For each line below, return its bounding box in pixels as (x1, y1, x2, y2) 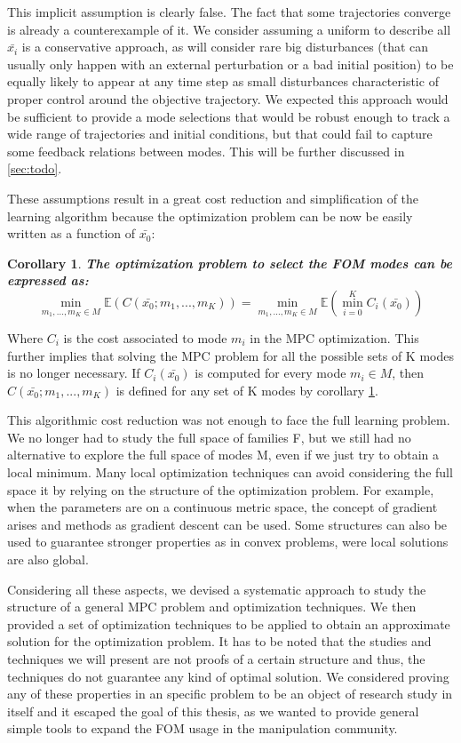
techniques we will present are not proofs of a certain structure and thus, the (7, 650, 425, 667)
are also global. (7, 550, 89, 569)
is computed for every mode (195, 364, 346, 382)
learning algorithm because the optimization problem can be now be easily (7, 206, 413, 225)
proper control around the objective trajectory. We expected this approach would (7, 89, 449, 108)
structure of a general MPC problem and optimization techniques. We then (7, 597, 417, 616)
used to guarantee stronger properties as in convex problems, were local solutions (7, 532, 449, 551)
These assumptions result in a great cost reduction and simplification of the (7, 188, 419, 207)
